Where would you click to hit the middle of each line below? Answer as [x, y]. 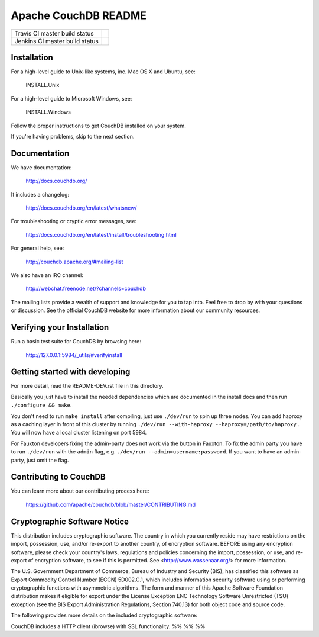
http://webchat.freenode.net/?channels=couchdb [86, 289]
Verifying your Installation [60, 328]
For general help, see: [38, 248]
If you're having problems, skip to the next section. [73, 137]
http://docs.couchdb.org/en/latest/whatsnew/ [81, 208]
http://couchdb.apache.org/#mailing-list [74, 262]
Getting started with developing [71, 372]
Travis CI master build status [54, 33]
